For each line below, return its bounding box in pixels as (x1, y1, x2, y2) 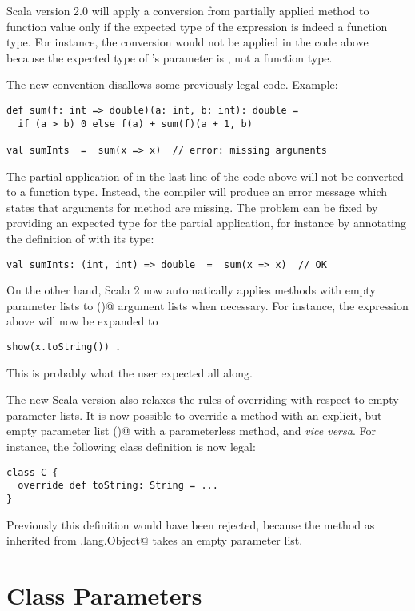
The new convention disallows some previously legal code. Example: (6, 76, 338, 93)
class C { (6, 466, 58, 478)
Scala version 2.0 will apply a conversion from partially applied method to (6, 2, 369, 18)
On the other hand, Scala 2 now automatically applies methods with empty (6, 282, 376, 298)
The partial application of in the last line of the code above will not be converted (6, 167, 404, 184)
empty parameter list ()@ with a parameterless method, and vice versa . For (6, 422, 376, 439)
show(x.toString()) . (6, 341, 122, 353)
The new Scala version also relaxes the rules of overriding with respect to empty (6, 391, 399, 408)
